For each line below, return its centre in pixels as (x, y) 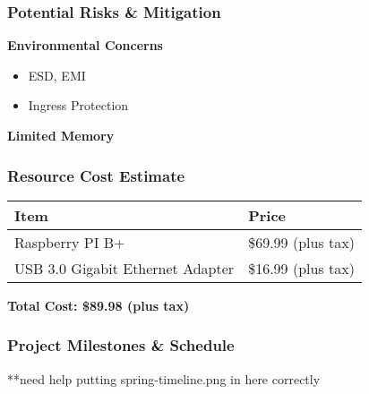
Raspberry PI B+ (70, 242)
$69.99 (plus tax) (301, 242)
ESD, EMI (57, 75)
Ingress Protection (78, 105)
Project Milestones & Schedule (121, 345)
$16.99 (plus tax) (301, 268)
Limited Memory (61, 135)
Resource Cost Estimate (96, 175)
